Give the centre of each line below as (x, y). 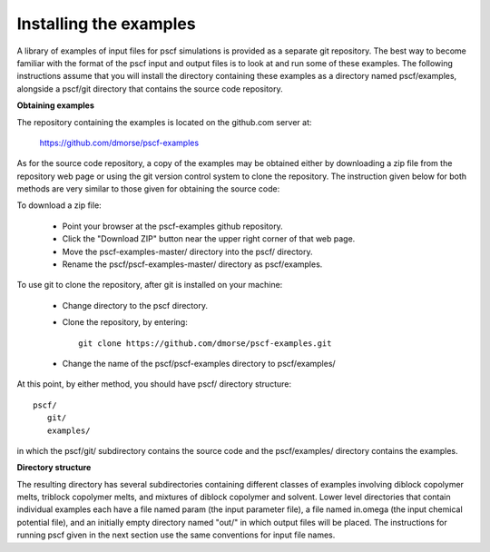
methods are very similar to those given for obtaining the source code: (148, 189)
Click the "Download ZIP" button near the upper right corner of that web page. (209, 239)
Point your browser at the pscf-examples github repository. (172, 226)
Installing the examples (106, 24)
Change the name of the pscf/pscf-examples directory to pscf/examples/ (199, 363)
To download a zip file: (59, 205)
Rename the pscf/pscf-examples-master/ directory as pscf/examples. (192, 264)
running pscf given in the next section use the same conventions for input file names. (176, 535)
